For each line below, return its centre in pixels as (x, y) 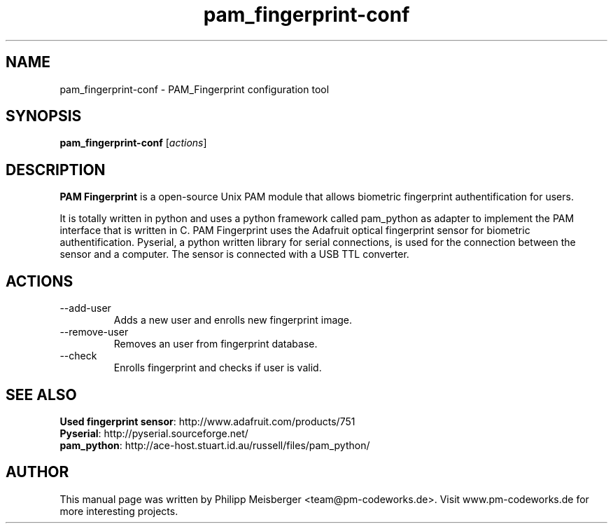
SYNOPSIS (44, 116)
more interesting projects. (119, 511)
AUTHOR (37, 472)
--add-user (85, 308)
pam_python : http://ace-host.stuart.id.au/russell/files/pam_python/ (215, 445)
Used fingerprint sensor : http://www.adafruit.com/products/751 (207, 421)
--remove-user (94, 332)
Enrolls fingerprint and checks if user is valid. (218, 368)
